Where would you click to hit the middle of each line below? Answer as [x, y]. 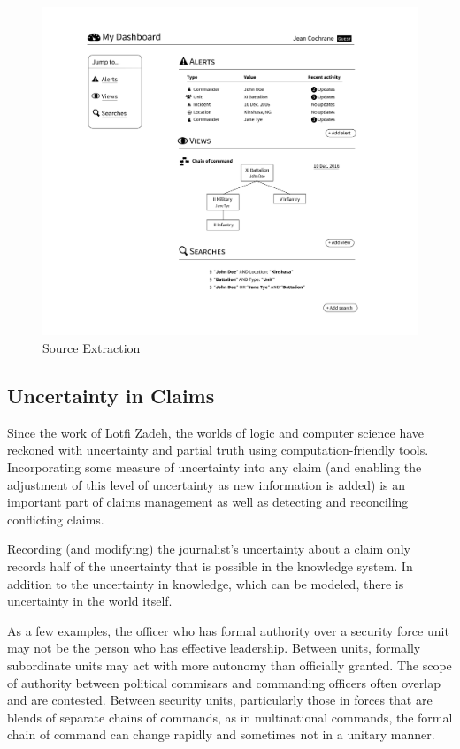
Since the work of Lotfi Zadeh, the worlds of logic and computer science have [215, 432]
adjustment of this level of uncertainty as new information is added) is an [207, 484]
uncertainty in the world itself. [90, 601]
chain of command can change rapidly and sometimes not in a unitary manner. [221, 734]
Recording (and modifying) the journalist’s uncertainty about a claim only [209, 549]
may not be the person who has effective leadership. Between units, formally [214, 648]
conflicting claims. [56, 519]
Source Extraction [92, 348]
